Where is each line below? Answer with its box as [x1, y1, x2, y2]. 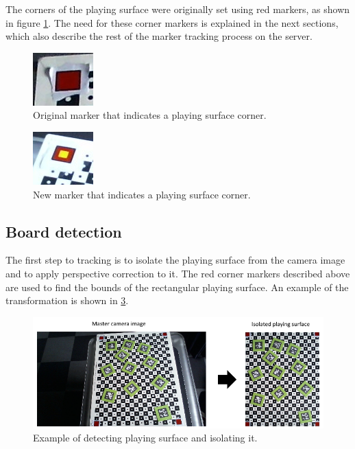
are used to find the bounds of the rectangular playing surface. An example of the [5, 279, 349, 294]
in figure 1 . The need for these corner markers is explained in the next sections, [5, 15, 339, 30]
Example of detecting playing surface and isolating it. [33, 430, 258, 445]
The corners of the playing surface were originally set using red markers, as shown [5, 2, 350, 16]
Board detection [5, 220, 122, 242]
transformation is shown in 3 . [5, 293, 129, 308]
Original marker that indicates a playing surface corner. [33, 108, 267, 122]
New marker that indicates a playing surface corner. [33, 187, 251, 201]
